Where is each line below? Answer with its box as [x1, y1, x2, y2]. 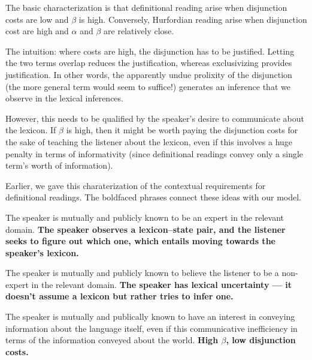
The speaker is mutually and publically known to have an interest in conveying [5, 310, 295, 323]
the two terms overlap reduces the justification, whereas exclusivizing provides [5, 56, 292, 69]
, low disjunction [226, 334, 296, 346]
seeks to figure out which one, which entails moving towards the [5, 235, 275, 247]
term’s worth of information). [5, 159, 113, 172]
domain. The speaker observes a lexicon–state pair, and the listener [5, 223, 286, 235]
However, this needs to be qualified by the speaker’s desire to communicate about [5, 112, 305, 124]
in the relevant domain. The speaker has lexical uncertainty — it [31, 278, 292, 290]
